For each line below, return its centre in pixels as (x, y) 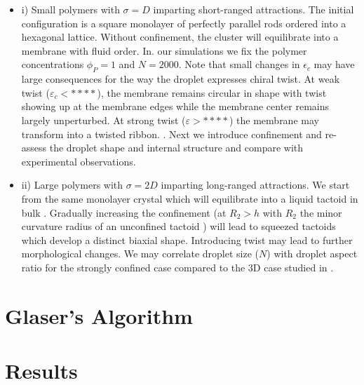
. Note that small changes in (239, 64)
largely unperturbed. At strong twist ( (103, 120)
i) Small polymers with (70, 9)
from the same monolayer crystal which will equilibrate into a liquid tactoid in (190, 198)
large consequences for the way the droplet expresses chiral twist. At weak (181, 79)
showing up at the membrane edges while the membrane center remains (175, 106)
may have (334, 64)
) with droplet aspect (312, 254)
